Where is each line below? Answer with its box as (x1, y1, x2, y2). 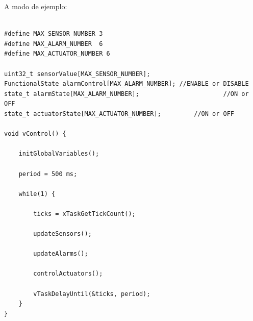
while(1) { (18, 190, 56, 197)
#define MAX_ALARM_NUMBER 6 (4, 40, 103, 47)
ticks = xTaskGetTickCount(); (33, 210, 136, 217)
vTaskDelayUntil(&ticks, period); (33, 290, 150, 298)
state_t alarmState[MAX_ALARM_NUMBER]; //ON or (4, 90, 249, 97)
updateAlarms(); (33, 250, 88, 258)
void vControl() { (4, 130, 66, 138)
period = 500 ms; (18, 170, 78, 178)
